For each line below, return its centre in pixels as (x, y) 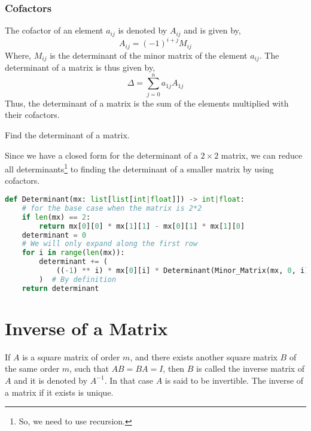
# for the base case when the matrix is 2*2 (112, 208)
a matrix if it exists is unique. (59, 392)
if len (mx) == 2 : (56, 217)
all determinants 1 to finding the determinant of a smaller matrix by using (139, 168)
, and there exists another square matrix (204, 356)
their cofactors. (32, 115)
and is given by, (212, 30)
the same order (32, 368)
